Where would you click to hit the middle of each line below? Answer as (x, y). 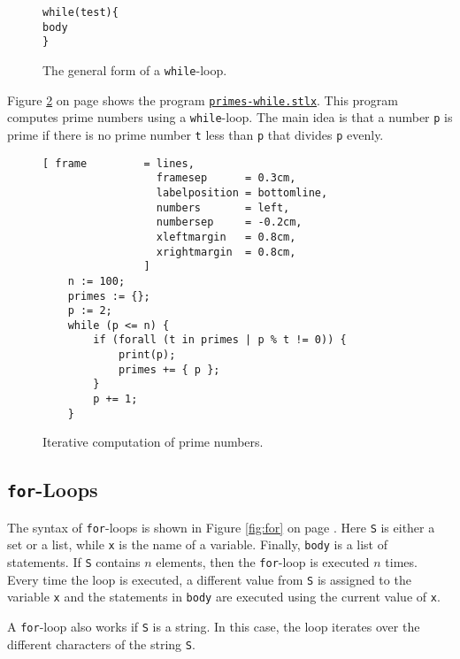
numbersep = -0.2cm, (229, 222)
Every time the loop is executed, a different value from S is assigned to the (209, 579)
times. (401, 562)
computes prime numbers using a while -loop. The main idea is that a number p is (230, 117)
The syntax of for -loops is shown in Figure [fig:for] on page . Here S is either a (221, 527)
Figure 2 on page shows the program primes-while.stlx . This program (203, 100)
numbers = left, (223, 207)
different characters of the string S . (101, 644)
